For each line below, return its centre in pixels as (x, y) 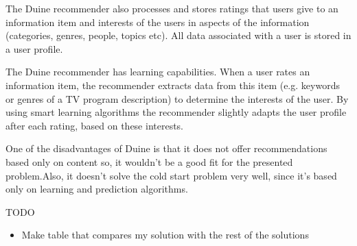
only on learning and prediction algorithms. (97, 189)
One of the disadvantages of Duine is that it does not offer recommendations (166, 148)
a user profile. (34, 48)
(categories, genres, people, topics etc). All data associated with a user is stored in (178, 35)
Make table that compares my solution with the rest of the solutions (165, 235)
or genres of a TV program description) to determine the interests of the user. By (177, 98)
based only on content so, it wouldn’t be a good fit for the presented (149, 161)
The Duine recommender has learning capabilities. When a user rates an (158, 72)
